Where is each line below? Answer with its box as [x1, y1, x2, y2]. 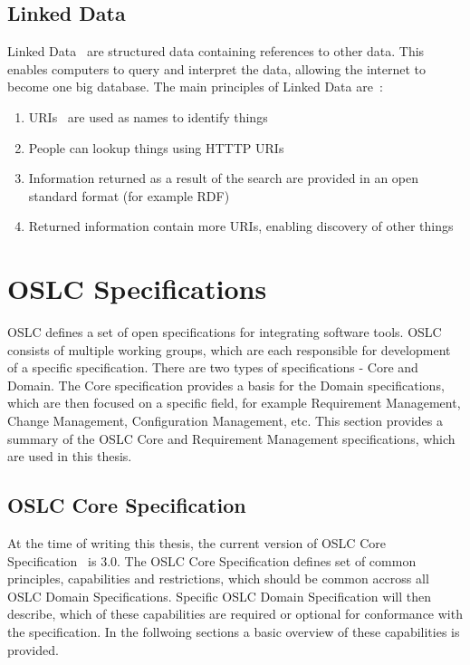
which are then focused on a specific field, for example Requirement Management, [7, 393, 461, 412]
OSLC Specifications [7, 270, 267, 307]
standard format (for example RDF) [28, 186, 230, 205]
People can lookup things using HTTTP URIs [28, 138, 284, 157]
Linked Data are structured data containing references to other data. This [7, 42, 425, 61]
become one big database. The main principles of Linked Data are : [7, 77, 383, 96]
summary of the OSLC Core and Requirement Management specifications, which [7, 429, 456, 448]
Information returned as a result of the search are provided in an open [28, 169, 419, 188]
